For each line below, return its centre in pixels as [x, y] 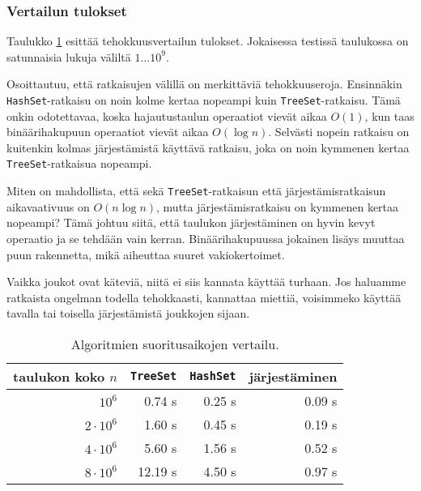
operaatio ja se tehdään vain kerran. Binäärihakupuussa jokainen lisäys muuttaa [206, 238]
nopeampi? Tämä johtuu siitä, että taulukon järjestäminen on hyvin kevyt [191, 222]
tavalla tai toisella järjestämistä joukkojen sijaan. [128, 313]
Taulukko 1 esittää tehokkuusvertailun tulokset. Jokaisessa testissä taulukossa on [208, 41]
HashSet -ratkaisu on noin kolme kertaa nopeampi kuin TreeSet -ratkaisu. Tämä [204, 100]
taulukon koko [59, 376]
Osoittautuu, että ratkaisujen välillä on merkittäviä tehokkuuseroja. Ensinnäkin [204, 84]
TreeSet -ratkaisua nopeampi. [79, 163]
